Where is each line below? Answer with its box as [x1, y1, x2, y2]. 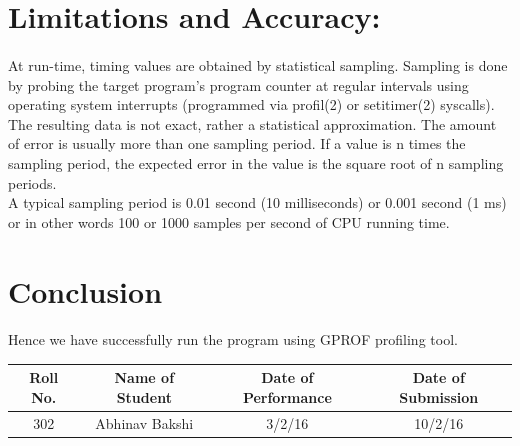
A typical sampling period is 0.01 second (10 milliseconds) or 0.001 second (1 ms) [8, 192, 507, 213]
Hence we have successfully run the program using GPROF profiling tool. [8, 329, 458, 350]
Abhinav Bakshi [95, 412, 194, 433]
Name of [114, 367, 175, 388]
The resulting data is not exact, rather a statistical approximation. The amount [8, 113, 497, 134]
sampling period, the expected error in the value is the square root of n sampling [8, 152, 504, 173]
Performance [242, 386, 332, 407]
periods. [8, 172, 57, 193]
